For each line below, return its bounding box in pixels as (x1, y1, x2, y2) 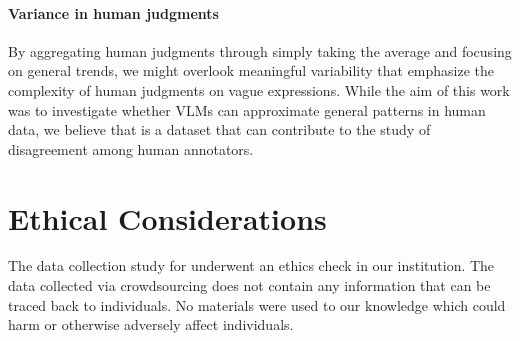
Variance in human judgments (8, 2, 219, 23)
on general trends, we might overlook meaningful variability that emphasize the (8, 60, 495, 81)
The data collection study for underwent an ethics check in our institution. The (8, 255, 495, 276)
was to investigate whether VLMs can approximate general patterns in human (8, 99, 486, 120)
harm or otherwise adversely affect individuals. (8, 314, 294, 335)
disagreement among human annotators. (8, 138, 254, 159)
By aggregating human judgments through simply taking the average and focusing (8, 40, 512, 61)
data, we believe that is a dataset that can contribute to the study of (8, 119, 431, 140)
